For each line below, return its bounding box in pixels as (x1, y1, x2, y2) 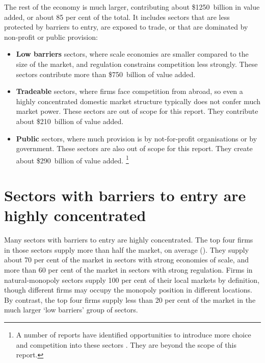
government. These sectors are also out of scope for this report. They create (16, 143, 253, 154)
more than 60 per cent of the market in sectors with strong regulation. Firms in (4, 264, 253, 275)
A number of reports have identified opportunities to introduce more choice (16, 329, 251, 340)
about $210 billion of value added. (16, 115, 124, 126)
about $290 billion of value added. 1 (16, 153, 129, 165)
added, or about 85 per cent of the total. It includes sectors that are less (4, 11, 230, 22)
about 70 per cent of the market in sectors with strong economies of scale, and (4, 254, 249, 265)
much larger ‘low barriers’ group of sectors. (4, 304, 138, 315)
